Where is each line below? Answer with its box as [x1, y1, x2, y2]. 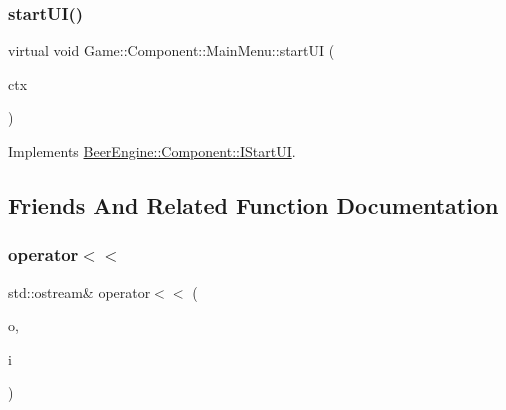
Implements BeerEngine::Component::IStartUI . [8, 141, 296, 161]
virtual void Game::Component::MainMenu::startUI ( [8, 40, 335, 61]
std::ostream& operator [8, 281, 151, 302]
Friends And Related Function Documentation [8, 189, 499, 220]
